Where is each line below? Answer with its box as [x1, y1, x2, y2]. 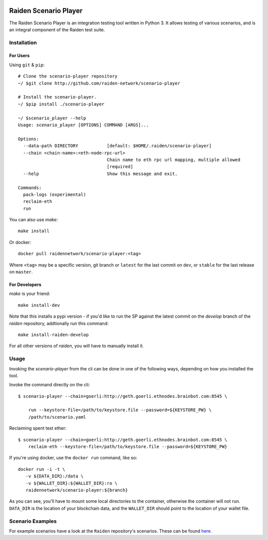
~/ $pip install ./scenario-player [18, 101, 105, 107]
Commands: [18, 184, 42, 190]
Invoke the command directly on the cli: [9, 382, 90, 388]
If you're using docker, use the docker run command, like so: [9, 455, 137, 461]
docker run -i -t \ [18, 466, 66, 472]
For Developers [9, 281, 42, 288]
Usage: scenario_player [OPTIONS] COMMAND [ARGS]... [18, 122, 149, 128]
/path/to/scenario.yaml [28, 414, 86, 420]
